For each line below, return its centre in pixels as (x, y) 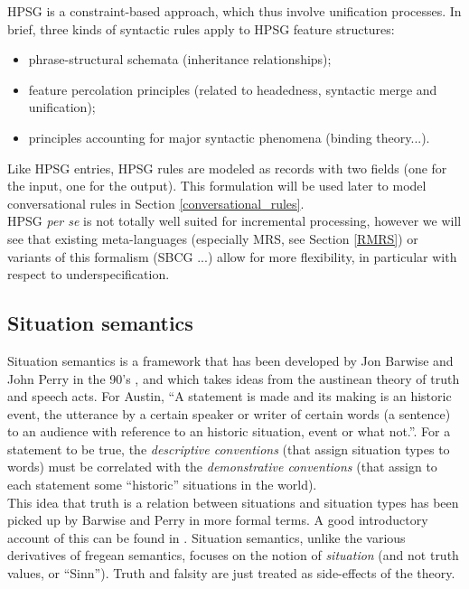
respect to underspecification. (89, 274)
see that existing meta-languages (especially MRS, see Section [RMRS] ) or (213, 238)
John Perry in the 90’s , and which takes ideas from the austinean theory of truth (234, 378)
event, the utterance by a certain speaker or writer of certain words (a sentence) (229, 413)
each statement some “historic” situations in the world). (162, 485)
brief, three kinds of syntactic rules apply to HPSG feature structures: (201, 28)
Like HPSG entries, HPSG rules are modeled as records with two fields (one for (227, 168)
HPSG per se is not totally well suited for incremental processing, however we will (234, 221)
